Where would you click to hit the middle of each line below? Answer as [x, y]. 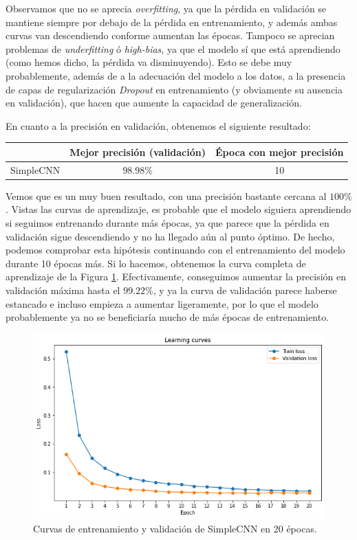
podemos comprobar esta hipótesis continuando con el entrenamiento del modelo [175, 250]
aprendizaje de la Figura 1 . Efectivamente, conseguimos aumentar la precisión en [176, 277]
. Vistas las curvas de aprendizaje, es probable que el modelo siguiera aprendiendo [178, 209]
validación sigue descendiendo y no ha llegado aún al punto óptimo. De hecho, [170, 236]
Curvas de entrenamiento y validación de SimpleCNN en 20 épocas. [175, 528]
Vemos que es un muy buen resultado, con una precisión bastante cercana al [166, 195]
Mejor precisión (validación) [138, 151]
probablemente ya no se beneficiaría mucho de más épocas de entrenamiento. [167, 317]
